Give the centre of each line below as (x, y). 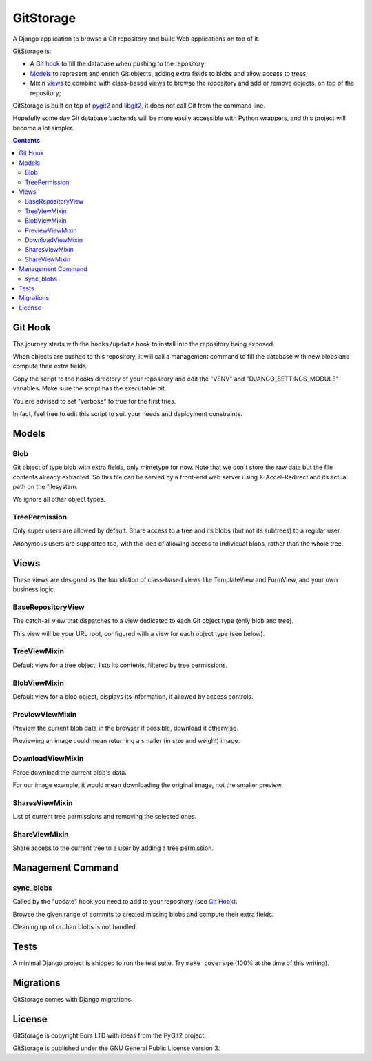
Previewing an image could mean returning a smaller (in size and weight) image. (126, 741)
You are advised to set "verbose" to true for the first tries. (94, 401)
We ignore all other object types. (59, 499)
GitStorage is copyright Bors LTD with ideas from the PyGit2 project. (110, 1035)
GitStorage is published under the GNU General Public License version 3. (116, 1048)
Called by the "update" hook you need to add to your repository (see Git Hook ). (125, 902)
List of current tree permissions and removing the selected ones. (105, 817)
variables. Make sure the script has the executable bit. (90, 388)
